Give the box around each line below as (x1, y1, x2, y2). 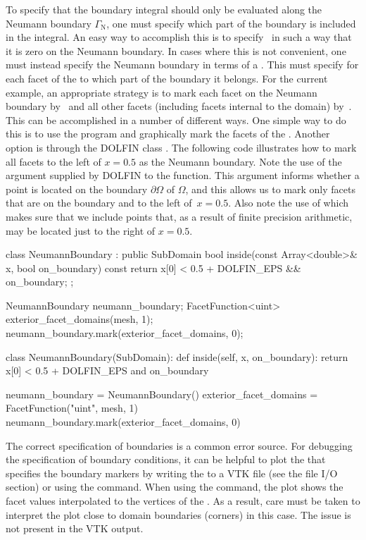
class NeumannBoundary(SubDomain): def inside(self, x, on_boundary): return (6, 349, 348, 364)
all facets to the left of (6, 154, 101, 168)
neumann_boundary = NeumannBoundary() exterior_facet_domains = (6, 386, 318, 401)
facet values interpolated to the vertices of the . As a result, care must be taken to (6, 493, 360, 508)
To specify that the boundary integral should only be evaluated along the (6, 2, 322, 16)
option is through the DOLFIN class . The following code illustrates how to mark (6, 140, 357, 154)
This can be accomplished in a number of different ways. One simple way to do (6, 112, 346, 127)
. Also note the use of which (228, 195, 348, 210)
